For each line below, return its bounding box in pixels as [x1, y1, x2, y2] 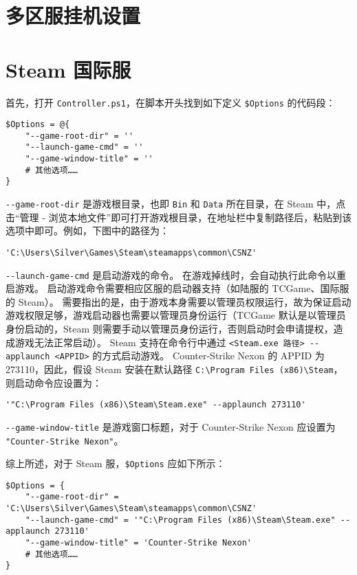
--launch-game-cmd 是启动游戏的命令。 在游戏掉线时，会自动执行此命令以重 [6, 267, 347, 282]
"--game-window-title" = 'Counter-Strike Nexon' [25, 538, 252, 548]
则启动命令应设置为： [6, 375, 102, 390]
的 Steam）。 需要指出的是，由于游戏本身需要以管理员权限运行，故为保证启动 [6, 294, 351, 308]
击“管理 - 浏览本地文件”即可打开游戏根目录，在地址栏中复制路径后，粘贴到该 [6, 210, 352, 224]
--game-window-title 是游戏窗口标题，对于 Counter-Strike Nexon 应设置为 [6, 419, 336, 433]
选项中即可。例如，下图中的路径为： [6, 223, 169, 238]
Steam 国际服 [6, 55, 131, 83]
